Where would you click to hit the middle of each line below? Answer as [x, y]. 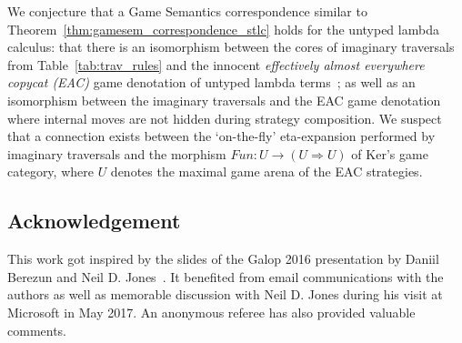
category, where [50, 171]
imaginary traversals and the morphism [117, 153]
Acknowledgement [94, 221]
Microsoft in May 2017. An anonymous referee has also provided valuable [211, 312]
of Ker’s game [390, 153]
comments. [37, 330]
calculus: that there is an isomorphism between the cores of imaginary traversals [231, 47]
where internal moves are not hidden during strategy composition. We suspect [225, 118]
